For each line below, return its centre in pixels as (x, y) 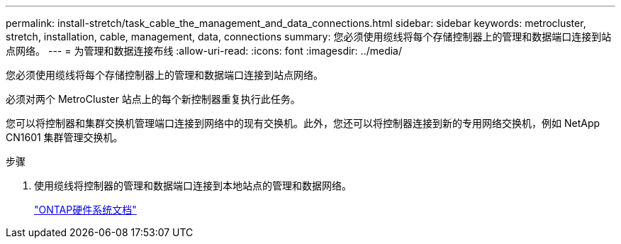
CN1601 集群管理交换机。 (65, 137)
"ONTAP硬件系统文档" (85, 210)
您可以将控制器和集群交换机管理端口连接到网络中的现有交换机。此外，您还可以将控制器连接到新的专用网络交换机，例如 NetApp (303, 123)
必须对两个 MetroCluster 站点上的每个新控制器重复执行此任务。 (153, 99)
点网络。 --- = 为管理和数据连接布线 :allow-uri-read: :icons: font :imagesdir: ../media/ (204, 51)
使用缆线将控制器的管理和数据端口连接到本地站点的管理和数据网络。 (193, 185)
